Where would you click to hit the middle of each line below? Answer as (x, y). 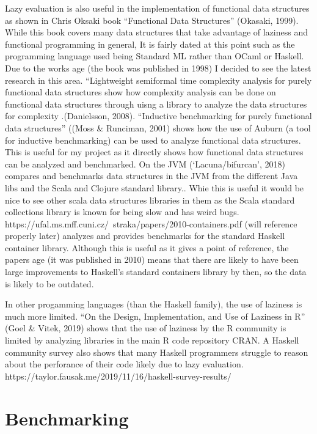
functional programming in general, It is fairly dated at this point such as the (150, 44)
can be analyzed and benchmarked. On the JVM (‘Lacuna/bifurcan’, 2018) (145, 164)
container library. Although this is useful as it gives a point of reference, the (147, 247)
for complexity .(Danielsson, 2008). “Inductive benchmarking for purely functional (158, 116)
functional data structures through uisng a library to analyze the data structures (156, 104)
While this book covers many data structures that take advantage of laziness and (157, 32)
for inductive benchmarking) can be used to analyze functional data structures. (153, 140)
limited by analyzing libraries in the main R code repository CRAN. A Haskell (152, 340)
